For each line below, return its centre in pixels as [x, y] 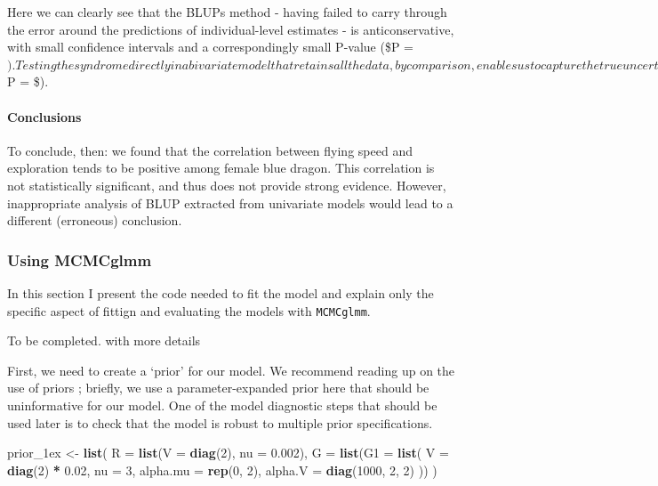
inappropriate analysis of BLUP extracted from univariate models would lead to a [230, 202]
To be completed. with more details [104, 340]
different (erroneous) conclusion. [95, 220]
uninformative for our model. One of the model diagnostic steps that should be [222, 405]
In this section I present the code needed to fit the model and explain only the [221, 292]
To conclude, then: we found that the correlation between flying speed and [210, 150]
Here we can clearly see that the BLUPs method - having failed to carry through [227, 12]
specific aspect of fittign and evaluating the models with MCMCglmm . [189, 310]
